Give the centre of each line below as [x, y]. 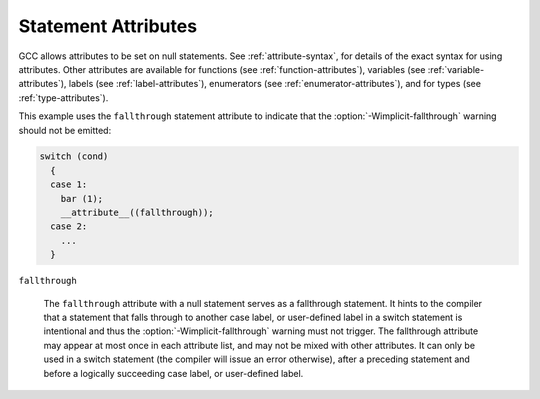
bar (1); [82, 198]
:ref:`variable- [456, 69]
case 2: [69, 226]
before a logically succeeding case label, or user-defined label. [173, 373]
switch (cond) [74, 156]
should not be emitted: [65, 130]
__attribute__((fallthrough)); [137, 213]
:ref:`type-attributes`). [63, 97]
